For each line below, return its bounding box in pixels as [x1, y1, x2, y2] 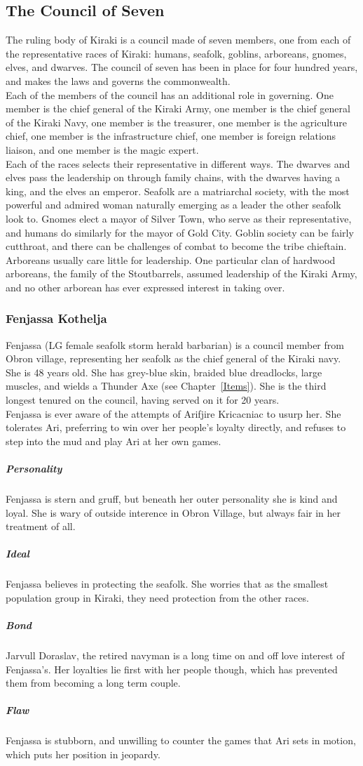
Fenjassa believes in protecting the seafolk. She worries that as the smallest [6, 576, 329, 591]
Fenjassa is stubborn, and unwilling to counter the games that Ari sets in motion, [6, 733, 356, 748]
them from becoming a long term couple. [6, 675, 181, 690]
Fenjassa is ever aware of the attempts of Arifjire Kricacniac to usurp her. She [6, 406, 341, 421]
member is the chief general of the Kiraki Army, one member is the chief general [6, 101, 350, 116]
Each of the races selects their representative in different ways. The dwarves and [6, 156, 350, 171]
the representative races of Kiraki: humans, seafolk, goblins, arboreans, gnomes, [6, 46, 347, 60]
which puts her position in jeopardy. [6, 747, 160, 762]
